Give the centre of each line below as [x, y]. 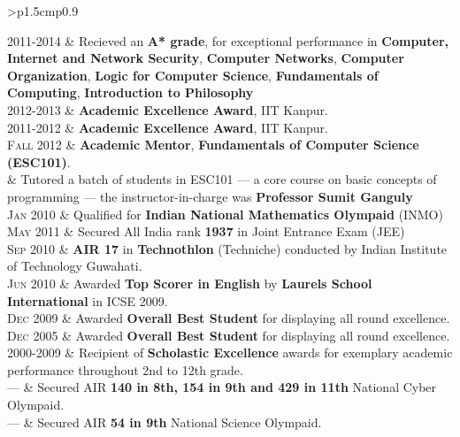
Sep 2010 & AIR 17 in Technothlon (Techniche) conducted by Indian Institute [227, 248]
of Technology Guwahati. [75, 266]
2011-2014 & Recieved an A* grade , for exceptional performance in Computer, [228, 40]
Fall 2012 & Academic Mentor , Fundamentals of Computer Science [213, 145]
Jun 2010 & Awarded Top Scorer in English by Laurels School [190, 283]
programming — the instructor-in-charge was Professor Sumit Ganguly [210, 196]
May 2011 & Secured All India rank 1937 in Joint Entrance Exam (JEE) [206, 231]
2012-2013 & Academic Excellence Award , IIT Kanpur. [168, 109]
